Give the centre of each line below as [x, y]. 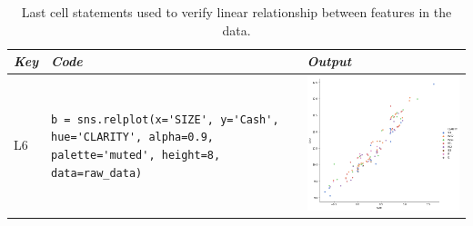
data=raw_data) [97, 173]
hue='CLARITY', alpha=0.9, [133, 138]
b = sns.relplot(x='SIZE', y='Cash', [165, 119]
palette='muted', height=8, [136, 156]
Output [329, 61]
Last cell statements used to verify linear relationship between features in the [236, 12]
